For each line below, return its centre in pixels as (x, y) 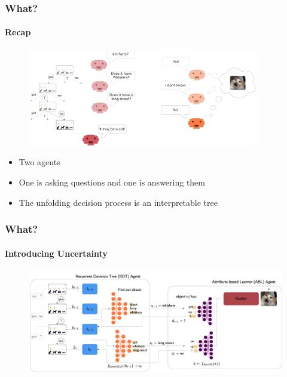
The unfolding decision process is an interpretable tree (118, 202)
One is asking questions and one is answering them (112, 182)
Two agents (39, 162)
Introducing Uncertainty (56, 253)
